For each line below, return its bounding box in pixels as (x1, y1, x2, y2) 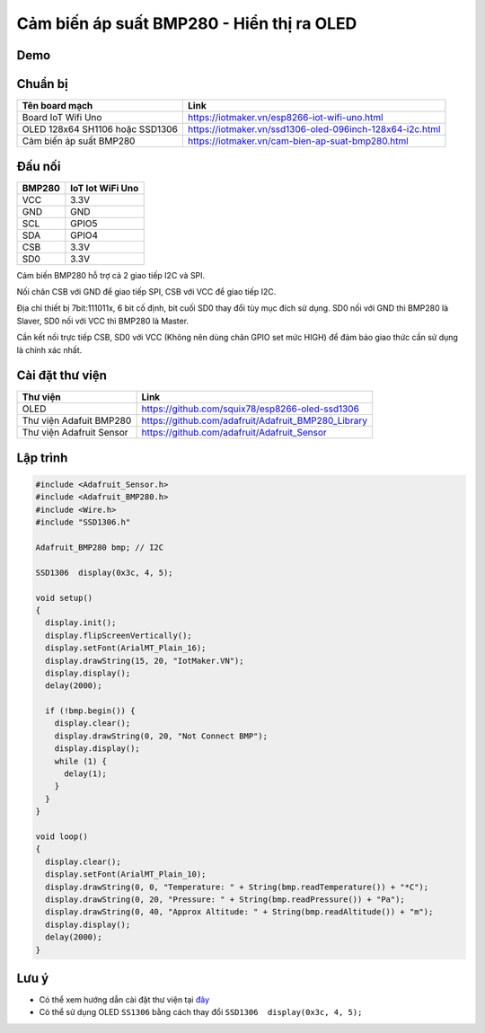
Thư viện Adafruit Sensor (22, 427, 129, 439)
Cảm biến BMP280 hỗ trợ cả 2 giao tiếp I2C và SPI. (16, 269, 206, 280)
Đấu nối (16, 158, 61, 174)
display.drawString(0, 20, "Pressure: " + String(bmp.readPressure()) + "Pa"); (45, 894, 406, 905)
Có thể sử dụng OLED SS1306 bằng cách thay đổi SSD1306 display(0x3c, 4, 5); (39, 1007, 363, 1018)
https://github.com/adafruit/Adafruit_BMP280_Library (141, 414, 368, 427)
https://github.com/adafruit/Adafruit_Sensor (141, 427, 327, 439)
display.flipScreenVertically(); (45, 630, 192, 640)
